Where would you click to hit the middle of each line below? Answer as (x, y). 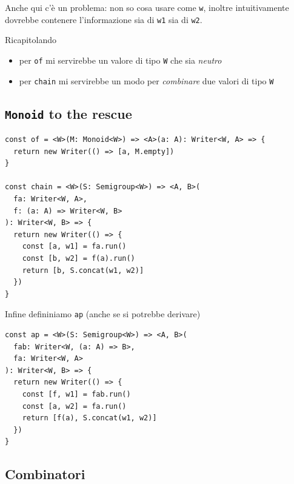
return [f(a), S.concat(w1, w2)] (89, 418)
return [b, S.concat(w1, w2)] (83, 270)
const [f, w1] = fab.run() (76, 394)
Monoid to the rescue (68, 113)
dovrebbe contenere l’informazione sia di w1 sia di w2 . (104, 19)
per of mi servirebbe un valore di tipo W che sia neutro (120, 60)
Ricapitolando (31, 40)
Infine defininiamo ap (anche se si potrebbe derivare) (103, 314)
